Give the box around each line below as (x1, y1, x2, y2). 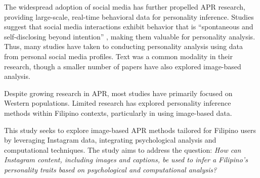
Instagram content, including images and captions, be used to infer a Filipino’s (4, 154, 248, 165)
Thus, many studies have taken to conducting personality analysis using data (4, 41, 243, 52)
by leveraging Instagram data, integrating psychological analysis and (4, 135, 216, 145)
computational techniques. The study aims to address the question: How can (4, 144, 241, 155)
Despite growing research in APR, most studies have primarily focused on (4, 87, 233, 98)
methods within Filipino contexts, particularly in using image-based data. (4, 107, 232, 118)
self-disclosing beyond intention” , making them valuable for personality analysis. (4, 31, 255, 41)
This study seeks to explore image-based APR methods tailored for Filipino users (4, 124, 256, 135)
